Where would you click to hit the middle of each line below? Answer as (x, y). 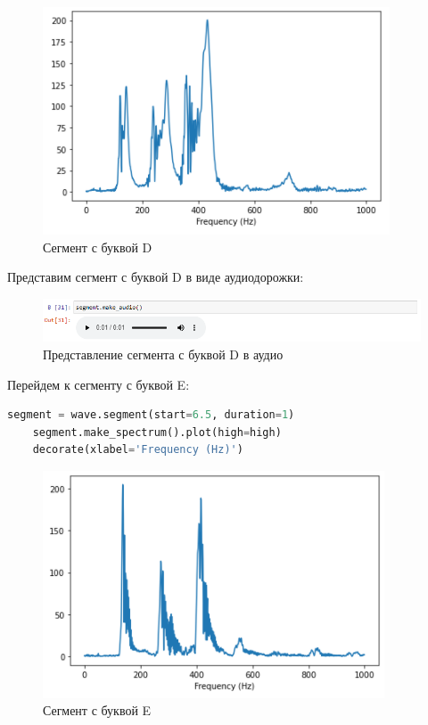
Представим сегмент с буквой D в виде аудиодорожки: (156, 277)
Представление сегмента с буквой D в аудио (163, 354)
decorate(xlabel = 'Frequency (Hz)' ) (138, 450)
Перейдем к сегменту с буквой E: (99, 384)
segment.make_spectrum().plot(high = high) (157, 432)
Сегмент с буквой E (97, 710)
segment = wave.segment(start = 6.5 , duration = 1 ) (151, 415)
